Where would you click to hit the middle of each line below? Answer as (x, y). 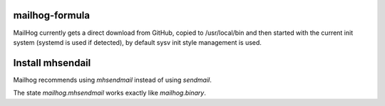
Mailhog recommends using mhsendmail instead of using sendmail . (112, 80)
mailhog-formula (52, 15)
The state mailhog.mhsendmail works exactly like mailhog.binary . (109, 93)
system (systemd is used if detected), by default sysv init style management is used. (137, 42)
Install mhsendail (52, 63)
